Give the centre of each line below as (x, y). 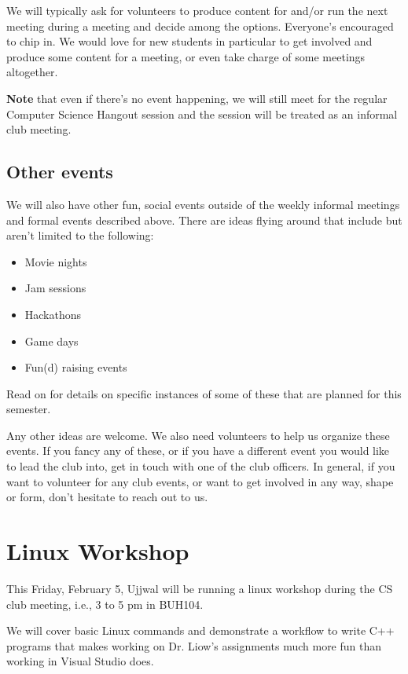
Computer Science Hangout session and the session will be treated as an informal (202, 114)
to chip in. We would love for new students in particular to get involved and (189, 41)
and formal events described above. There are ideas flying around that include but (204, 220)
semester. (29, 409)
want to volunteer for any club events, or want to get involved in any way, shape (200, 481)
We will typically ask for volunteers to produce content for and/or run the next (197, 10)
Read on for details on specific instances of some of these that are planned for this (204, 393)
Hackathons (53, 314)
